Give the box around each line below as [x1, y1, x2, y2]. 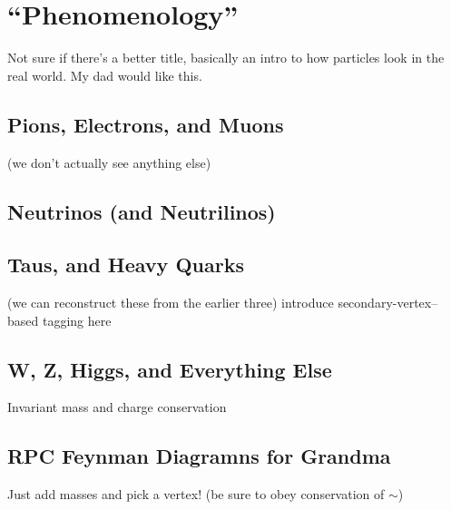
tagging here [42, 310, 112, 329]
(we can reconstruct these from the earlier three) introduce [7, 293, 334, 312]
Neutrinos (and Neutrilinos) [7, 197, 276, 225]
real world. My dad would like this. [7, 65, 202, 84]
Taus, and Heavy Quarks [7, 250, 244, 279]
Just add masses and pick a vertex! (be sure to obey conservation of [7, 485, 385, 504]
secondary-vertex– [338, 293, 438, 312]
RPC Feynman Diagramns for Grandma [7, 442, 391, 470]
